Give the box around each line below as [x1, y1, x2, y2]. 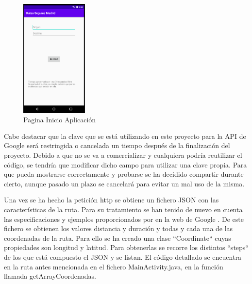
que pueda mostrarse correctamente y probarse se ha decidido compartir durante [4, 169, 244, 179]
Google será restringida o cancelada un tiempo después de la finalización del [4, 140, 230, 150]
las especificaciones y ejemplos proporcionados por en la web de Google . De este [4, 214, 244, 224]
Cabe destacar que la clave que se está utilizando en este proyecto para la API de [4, 131, 246, 141]
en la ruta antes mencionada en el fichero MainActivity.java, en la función [4, 261, 223, 271]
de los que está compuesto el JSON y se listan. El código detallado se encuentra [4, 251, 241, 262]
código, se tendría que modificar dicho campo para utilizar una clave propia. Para [4, 159, 247, 169]
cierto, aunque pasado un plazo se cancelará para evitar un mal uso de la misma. [4, 178, 245, 188]
